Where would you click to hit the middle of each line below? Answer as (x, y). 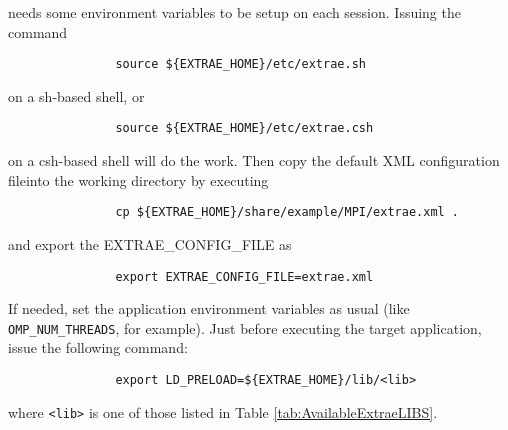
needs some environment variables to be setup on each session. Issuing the (234, 12)
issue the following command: (98, 347)
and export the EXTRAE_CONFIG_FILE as (150, 243)
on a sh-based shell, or (76, 95)
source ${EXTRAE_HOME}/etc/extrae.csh (244, 128)
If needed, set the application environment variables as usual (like (209, 308)
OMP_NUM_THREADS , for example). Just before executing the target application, (245, 327)
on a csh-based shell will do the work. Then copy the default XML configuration (254, 160)
